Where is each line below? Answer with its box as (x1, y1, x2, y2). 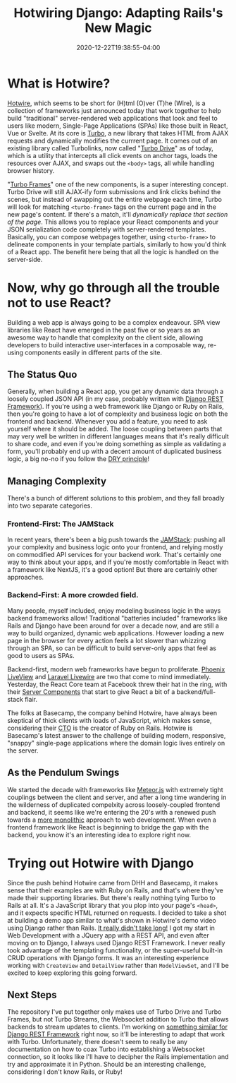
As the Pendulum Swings (7, 767, 120, 779)
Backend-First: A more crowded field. (7, 590, 139, 600)
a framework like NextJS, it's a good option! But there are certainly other (7, 565, 218, 573)
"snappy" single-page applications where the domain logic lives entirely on (7, 738, 225, 747)
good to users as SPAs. (7, 651, 75, 659)
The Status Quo (7, 369, 77, 381)
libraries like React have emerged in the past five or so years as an (7, 325, 201, 334)
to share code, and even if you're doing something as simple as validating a (7, 440, 227, 448)
